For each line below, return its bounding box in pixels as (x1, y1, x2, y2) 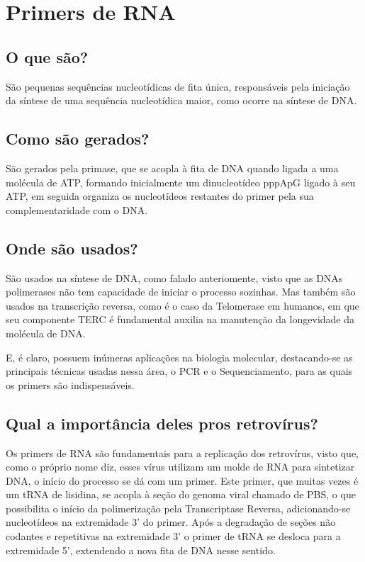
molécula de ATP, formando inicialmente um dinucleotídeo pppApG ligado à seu (6, 174, 356, 189)
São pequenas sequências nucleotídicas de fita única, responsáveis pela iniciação (6, 79, 350, 94)
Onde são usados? (6, 237, 138, 259)
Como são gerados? (6, 128, 150, 150)
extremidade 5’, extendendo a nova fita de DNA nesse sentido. (6, 542, 276, 557)
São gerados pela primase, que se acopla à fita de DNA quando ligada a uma (6, 160, 339, 175)
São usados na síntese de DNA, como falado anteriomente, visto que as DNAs (6, 270, 343, 285)
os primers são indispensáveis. (6, 377, 135, 392)
